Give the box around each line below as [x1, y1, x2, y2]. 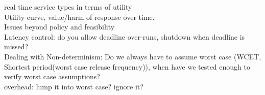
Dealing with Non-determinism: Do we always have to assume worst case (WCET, [4, 51, 261, 61]
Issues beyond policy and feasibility [4, 21, 115, 32]
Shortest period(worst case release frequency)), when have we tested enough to [4, 61, 250, 72]
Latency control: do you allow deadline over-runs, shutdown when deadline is [4, 31, 245, 42]
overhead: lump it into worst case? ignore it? [4, 81, 143, 91]
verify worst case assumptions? [4, 71, 100, 82]
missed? [4, 41, 29, 52]
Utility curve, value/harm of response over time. [4, 11, 155, 22]
